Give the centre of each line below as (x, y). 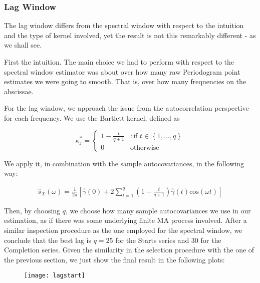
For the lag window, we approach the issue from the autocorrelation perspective (126, 108)
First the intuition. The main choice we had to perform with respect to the (119, 62)
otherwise (145, 148)
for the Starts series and (152, 240)
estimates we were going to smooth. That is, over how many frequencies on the (125, 81)
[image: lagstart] (55, 276)
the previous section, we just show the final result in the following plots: (114, 259)
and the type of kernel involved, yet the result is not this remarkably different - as (130, 35)
